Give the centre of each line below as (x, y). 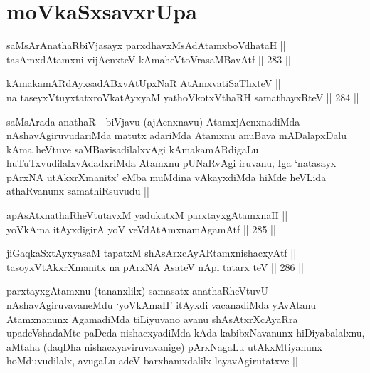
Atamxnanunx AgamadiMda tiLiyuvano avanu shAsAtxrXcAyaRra (152, 318)
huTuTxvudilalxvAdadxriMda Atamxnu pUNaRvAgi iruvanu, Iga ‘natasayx (171, 163)
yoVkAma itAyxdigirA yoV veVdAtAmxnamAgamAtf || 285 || (141, 229)
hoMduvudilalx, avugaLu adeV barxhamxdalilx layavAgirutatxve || (152, 361)
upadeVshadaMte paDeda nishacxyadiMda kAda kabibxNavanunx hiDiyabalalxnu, (186, 333)
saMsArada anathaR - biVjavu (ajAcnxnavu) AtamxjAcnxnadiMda (153, 121)
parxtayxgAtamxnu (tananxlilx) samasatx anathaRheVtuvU (137, 291)
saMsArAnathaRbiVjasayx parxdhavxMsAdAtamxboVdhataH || (146, 45)
